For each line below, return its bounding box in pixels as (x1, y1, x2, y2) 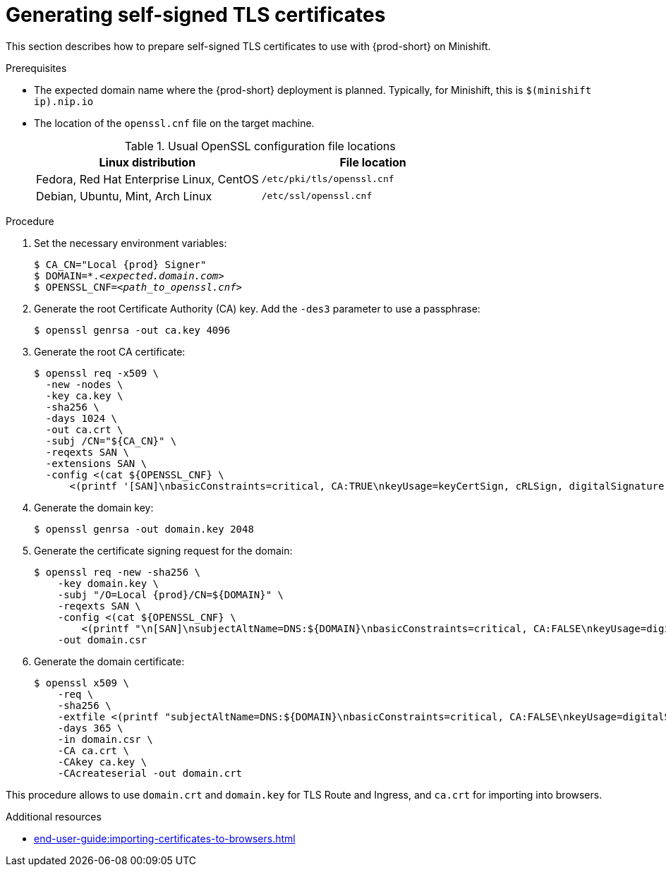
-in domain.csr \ (57, 733, 153, 745)
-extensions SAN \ (45, 457, 147, 469)
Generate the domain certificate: (34, 655, 185, 667)
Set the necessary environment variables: (34, 236, 227, 249)
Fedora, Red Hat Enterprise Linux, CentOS (36, 171, 259, 186)
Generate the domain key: (34, 501, 154, 514)
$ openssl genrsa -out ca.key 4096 (34, 324, 231, 336)
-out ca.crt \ (45, 423, 123, 435)
